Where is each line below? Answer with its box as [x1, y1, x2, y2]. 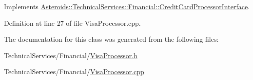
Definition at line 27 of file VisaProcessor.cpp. [4, 17, 141, 28]
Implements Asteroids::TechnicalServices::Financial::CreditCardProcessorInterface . [4, 1, 250, 11]
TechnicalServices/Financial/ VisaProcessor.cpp [4, 66, 144, 77]
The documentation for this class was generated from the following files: [4, 34, 219, 44]
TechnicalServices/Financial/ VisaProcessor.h [4, 50, 137, 60]
